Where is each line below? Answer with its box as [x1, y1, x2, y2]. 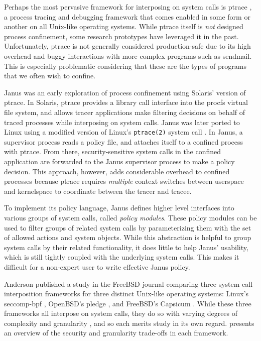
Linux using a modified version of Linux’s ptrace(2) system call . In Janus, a [4, 127, 243, 137]
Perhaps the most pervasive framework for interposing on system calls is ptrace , [4, 2, 252, 12]
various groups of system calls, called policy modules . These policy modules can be [4, 212, 257, 222]
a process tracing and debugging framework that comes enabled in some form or [4, 11, 250, 22]
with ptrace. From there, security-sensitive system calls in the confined [4, 146, 221, 157]
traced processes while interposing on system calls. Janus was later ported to [4, 117, 240, 127]
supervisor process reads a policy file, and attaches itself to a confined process [4, 136, 243, 147]
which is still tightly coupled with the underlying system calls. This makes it [4, 252, 239, 262]
